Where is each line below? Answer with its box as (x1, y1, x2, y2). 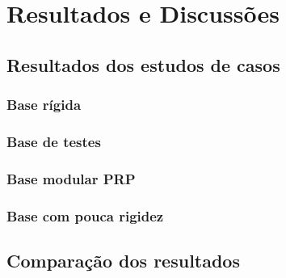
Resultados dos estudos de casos (6, 52, 280, 77)
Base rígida (6, 95, 82, 115)
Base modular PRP (6, 168, 136, 188)
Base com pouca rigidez (6, 205, 164, 225)
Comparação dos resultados (6, 247, 240, 272)
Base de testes (6, 131, 101, 151)
